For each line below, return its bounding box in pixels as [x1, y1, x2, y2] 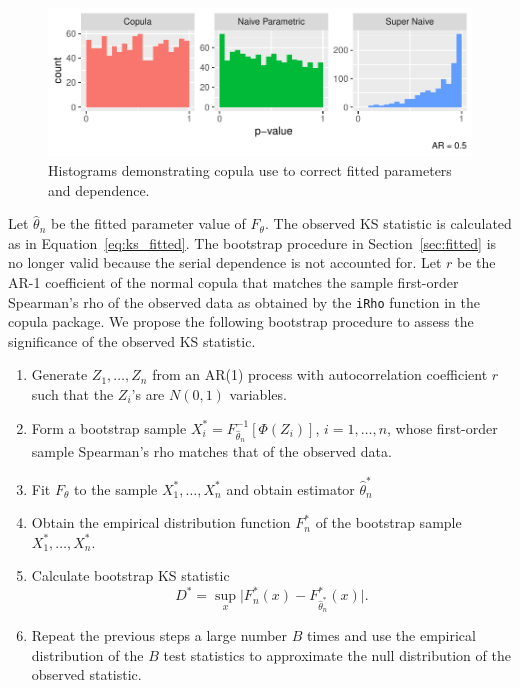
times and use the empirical [307, 625, 476, 646]
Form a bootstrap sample [31, 417, 187, 438]
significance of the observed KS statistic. [8, 330, 256, 351]
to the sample [74, 478, 158, 499]
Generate [31, 364, 88, 385]
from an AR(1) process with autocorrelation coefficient [152, 364, 488, 385]
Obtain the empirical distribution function [31, 512, 291, 533]
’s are [131, 383, 165, 404]
